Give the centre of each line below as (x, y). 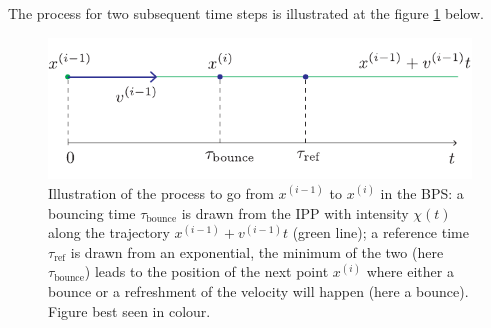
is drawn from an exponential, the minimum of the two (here (257, 251)
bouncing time (92, 212)
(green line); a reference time (380, 232)
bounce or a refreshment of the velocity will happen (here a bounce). (258, 290)
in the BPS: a (422, 192)
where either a (410, 271)
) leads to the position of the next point (206, 271)
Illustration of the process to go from (161, 192)
